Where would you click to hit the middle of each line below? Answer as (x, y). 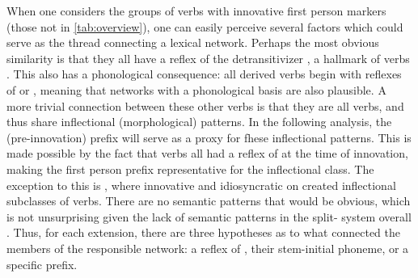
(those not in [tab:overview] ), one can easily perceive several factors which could (205, 26)
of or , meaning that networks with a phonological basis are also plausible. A (196, 89)
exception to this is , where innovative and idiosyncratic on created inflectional (201, 185)
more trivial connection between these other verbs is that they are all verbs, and (205, 105)
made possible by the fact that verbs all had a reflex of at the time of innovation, (207, 153)
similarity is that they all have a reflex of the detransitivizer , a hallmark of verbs (208, 58)
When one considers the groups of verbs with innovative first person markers (196, 11)
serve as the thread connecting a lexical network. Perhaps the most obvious (193, 42)
